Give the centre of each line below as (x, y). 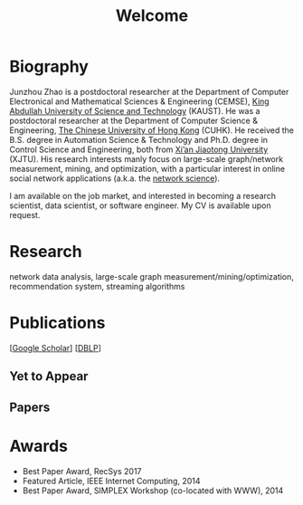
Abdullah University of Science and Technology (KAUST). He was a (135, 110)
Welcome (152, 16)
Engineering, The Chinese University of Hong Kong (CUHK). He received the (152, 130)
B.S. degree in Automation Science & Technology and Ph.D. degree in (139, 139)
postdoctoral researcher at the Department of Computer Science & (133, 120)
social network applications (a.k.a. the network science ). (114, 178)
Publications (57, 323)
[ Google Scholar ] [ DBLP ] (55, 348)
